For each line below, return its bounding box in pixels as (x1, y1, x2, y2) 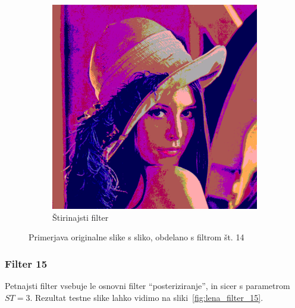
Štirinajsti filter (52, 211, 109, 223)
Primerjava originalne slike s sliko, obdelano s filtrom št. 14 (29, 231, 244, 243)
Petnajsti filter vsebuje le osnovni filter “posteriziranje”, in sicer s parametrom (5, 280, 290, 291)
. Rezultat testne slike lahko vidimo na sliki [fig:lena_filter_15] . (30, 291, 263, 303)
